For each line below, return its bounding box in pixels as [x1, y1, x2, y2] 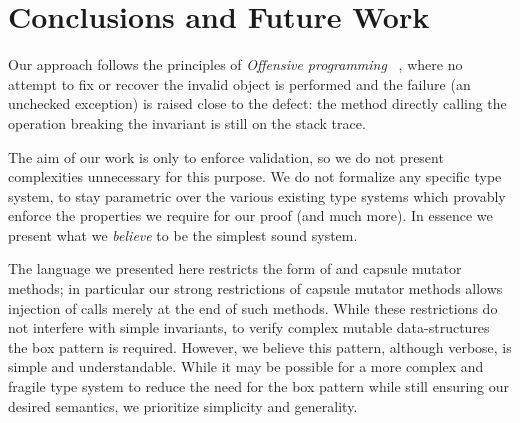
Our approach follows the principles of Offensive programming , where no [8, 54, 463, 75]
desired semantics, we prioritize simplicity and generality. [8, 395, 358, 416]
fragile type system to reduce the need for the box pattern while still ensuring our [8, 376, 510, 397]
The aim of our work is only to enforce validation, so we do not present [8, 146, 444, 167]
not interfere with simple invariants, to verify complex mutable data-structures [8, 317, 490, 338]
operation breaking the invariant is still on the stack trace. [8, 112, 366, 133]
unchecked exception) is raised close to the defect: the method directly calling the [8, 93, 507, 114]
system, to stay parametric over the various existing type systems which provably [8, 185, 506, 206]
